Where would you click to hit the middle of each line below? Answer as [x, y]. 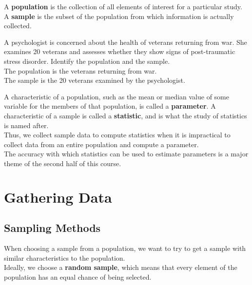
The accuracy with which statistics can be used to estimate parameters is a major [126, 154]
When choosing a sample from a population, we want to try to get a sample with [125, 248]
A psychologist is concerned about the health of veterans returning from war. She [126, 42]
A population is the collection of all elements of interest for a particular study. [123, 6]
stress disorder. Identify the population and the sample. [87, 61]
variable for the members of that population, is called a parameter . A [110, 106]
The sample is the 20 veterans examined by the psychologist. [95, 80]
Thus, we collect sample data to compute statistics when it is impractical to [117, 135]
